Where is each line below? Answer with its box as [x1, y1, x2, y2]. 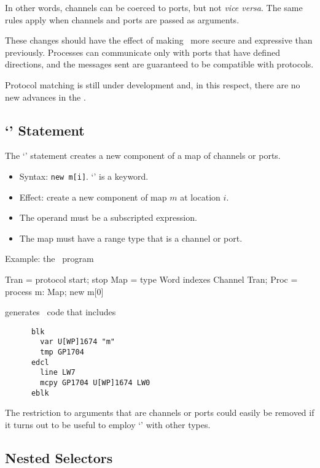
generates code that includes [5, 305, 116, 318]
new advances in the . [5, 90, 86, 103]
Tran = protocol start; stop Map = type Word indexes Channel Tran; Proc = [5, 272, 298, 285]
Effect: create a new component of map [19, 190, 167, 203]
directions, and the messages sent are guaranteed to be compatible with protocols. [5, 58, 314, 71]
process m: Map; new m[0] [5, 285, 104, 297]
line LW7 [40, 368, 76, 377]
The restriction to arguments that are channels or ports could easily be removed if [5, 406, 314, 419]
